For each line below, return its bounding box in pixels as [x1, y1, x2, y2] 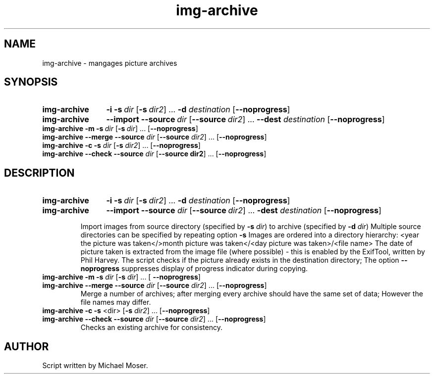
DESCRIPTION [4, 166, 75, 179]
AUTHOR [4, 340, 49, 353]
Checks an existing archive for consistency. [80, 323, 222, 332]
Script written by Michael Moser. [42, 361, 148, 370]
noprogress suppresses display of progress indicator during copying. [80, 264, 308, 273]
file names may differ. [80, 298, 151, 307]
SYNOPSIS [4, 76, 58, 89]
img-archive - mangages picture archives [42, 58, 177, 67]
